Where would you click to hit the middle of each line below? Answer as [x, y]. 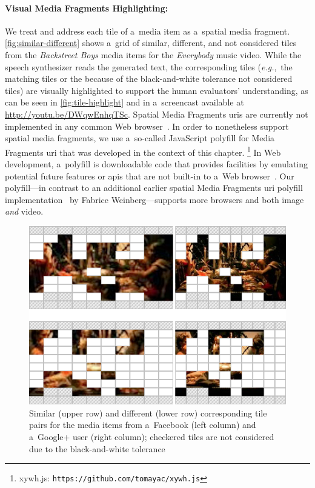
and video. [24, 211]
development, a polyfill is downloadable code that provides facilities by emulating [157, 163]
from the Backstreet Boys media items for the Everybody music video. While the [153, 54]
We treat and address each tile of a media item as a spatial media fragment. [148, 31]
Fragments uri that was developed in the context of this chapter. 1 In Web [143, 151]
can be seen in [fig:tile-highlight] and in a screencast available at [124, 102]
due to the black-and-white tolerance [97, 448]
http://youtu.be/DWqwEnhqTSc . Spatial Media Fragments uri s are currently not [157, 114]
